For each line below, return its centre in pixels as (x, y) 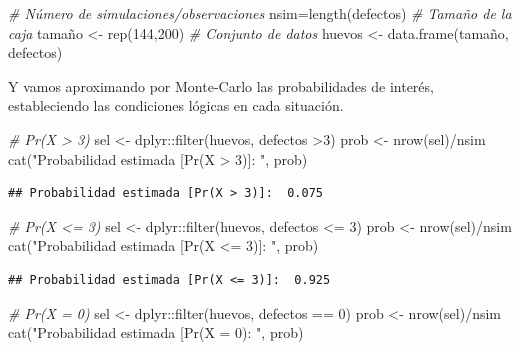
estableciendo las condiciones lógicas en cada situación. (176, 105)
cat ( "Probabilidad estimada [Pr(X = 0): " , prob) (156, 332)
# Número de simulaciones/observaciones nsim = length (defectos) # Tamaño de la (260, 13)
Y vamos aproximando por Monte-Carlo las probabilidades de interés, (221, 85)
